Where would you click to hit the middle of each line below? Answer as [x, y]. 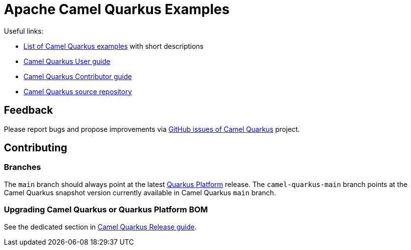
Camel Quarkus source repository [78, 91]
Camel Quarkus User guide [67, 61]
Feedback [29, 110]
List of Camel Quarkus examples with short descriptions [114, 46]
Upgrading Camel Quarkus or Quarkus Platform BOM [106, 210]
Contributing [36, 148]
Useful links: [24, 31]
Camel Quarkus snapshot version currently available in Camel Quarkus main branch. [140, 192]
